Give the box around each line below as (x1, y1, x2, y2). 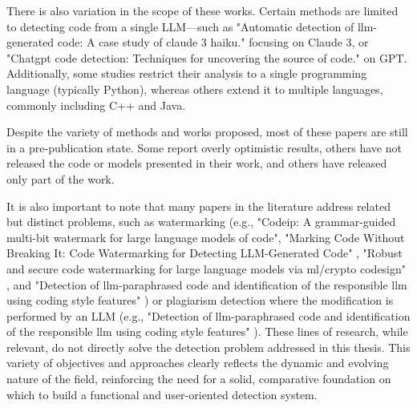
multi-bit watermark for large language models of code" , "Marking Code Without (6, 228, 405, 245)
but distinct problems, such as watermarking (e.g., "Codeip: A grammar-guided (6, 213, 396, 230)
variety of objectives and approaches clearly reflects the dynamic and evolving (6, 354, 389, 371)
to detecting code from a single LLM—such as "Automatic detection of (6, 18, 354, 34)
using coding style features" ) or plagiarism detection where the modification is (6, 292, 394, 309)
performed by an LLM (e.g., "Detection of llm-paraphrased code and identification (6, 307, 411, 324)
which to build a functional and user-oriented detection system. (6, 386, 318, 402)
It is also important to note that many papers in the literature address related (6, 197, 391, 214)
